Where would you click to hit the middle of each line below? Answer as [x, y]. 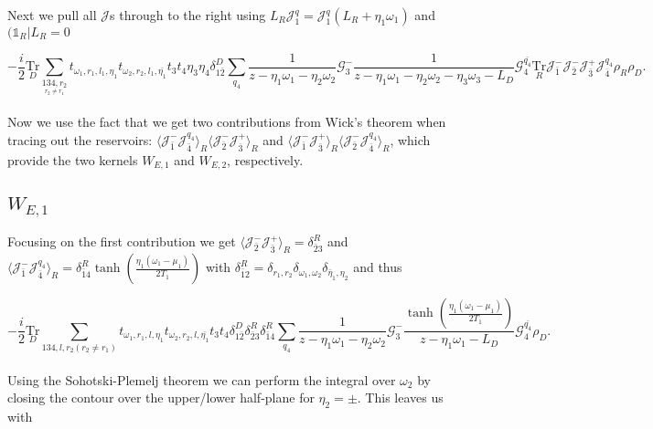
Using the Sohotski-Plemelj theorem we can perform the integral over [202, 379]
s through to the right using [188, 15]
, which [410, 139]
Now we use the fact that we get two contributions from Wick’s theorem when [227, 122]
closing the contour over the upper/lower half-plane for [161, 398]
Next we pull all [52, 15]
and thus [378, 267]
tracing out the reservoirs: [80, 139]
